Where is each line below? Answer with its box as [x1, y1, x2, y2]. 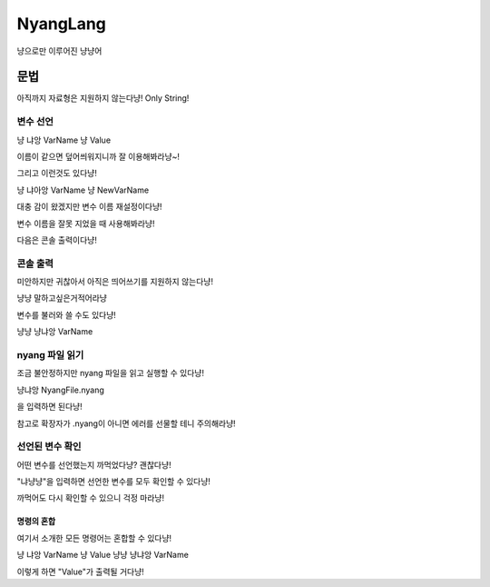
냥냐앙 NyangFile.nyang [16, 384, 104, 395]
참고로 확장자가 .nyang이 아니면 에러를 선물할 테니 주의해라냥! [16, 418, 236, 429]
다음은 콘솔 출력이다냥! [16, 234, 97, 245]
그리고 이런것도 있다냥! [16, 168, 97, 179]
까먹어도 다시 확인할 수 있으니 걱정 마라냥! [16, 492, 165, 503]
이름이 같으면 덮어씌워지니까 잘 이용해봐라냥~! [16, 151, 181, 162]
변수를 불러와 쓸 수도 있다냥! [16, 309, 117, 320]
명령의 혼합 [16, 516, 56, 527]
